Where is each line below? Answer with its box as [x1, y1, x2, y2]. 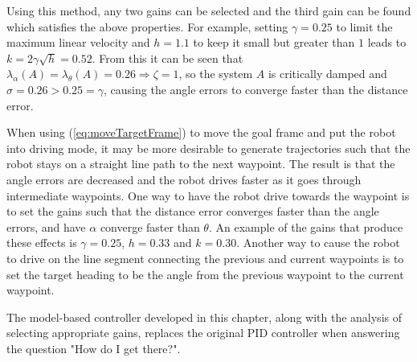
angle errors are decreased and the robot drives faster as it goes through [6, 171, 362, 187]
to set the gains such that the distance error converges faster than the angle [6, 203, 379, 220]
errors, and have [6, 218, 86, 235]
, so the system [178, 65, 253, 82]
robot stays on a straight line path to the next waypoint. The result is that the [6, 155, 395, 172]
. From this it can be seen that [92, 49, 243, 66]
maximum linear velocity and [6, 34, 150, 51]
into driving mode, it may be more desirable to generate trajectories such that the [6, 139, 411, 156]
